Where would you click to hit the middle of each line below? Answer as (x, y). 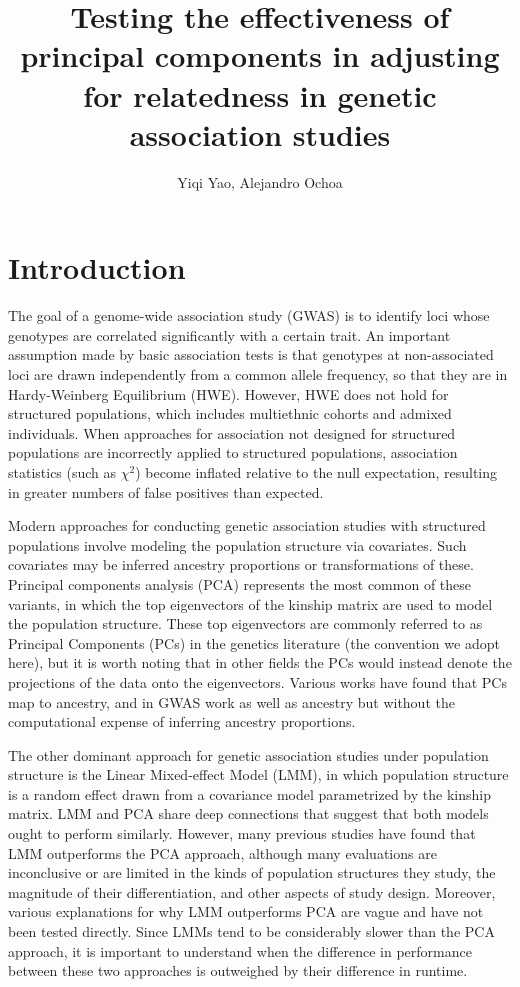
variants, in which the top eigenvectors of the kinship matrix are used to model (250, 603)
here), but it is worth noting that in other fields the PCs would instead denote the (260, 662)
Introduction (97, 267)
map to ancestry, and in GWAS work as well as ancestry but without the (231, 701)
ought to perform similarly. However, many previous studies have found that (242, 833)
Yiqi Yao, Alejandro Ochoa (260, 181)
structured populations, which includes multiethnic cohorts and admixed (230, 413)
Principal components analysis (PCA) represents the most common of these (240, 583)
